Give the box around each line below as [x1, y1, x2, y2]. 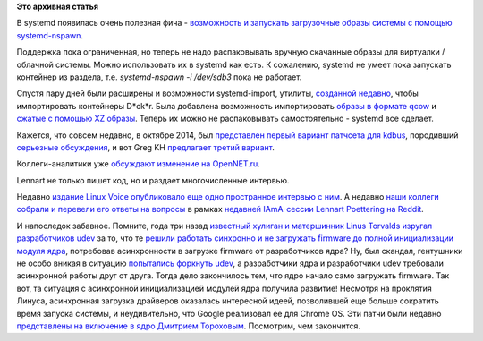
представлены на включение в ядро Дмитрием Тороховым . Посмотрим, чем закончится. [16, 320, 361, 331]
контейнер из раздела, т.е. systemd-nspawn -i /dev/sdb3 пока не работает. [16, 72, 302, 82]
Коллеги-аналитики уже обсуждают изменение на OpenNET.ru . [16, 158, 261, 169]
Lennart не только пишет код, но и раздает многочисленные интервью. [16, 175, 290, 185]
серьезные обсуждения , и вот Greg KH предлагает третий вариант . [16, 141, 275, 152]
